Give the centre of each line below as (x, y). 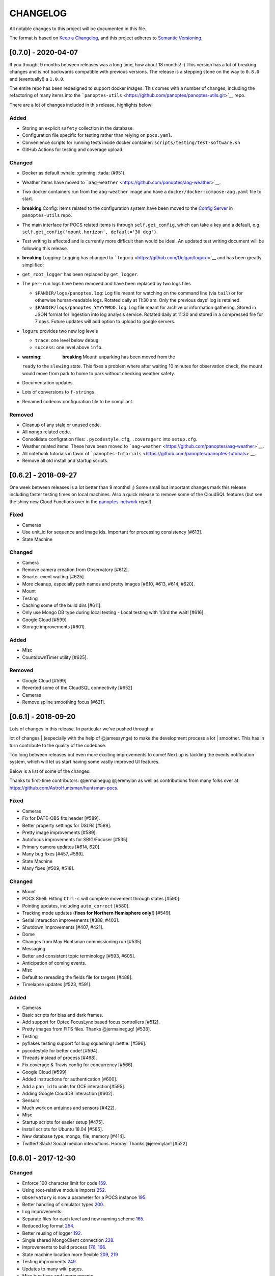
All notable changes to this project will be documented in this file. (78, 29)
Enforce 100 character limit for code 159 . (65, 1183)
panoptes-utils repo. (47, 215)
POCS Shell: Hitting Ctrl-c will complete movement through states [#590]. (101, 899)
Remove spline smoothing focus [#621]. (64, 702)
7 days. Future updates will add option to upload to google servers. (105, 322)
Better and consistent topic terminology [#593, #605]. (79, 956)
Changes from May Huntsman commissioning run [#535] (82, 941)
